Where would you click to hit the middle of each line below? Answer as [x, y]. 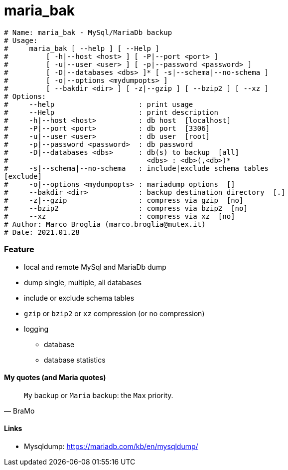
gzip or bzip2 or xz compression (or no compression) [114, 313]
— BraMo [19, 411]
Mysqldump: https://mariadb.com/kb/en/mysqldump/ [111, 446]
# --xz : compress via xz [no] [120, 216]
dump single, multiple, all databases [83, 282]
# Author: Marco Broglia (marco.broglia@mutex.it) [105, 224]
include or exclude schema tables [79, 298]
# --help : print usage [99, 104]
